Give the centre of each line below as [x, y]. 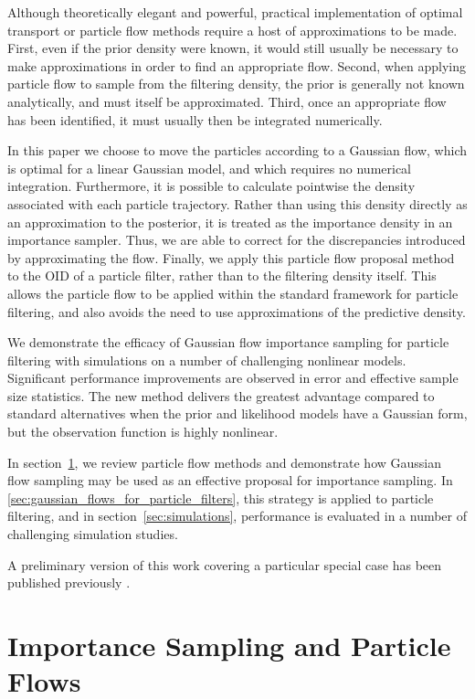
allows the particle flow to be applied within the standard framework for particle [233, 293]
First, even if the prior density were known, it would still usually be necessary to [233, 48]
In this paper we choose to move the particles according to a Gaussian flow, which [237, 150]
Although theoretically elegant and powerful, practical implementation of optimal [235, 12]
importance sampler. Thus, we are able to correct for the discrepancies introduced [237, 240]
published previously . [69, 582]
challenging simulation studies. [93, 534]
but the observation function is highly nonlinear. [143, 432]
